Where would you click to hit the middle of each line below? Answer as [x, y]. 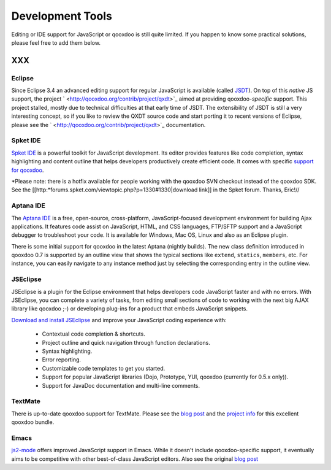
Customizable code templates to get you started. [104, 368]
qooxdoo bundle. [33, 422]
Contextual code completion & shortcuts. [93, 334]
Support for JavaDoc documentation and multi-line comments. [121, 385]
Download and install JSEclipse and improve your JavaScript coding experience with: [119, 320]
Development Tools [62, 16]
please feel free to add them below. [56, 42]
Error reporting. [62, 360]
